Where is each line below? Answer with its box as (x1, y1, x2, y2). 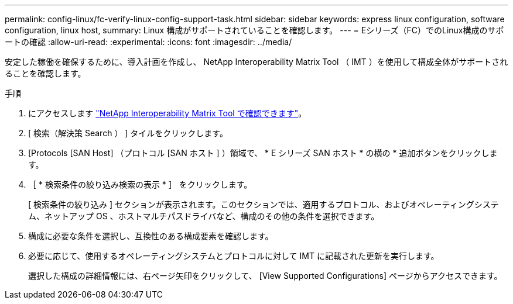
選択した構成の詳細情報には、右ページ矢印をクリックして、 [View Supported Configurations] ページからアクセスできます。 (28, 271, 502, 281)
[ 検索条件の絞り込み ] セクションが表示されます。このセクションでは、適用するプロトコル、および (28, 199, 409, 209)
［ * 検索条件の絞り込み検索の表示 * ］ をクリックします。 (28, 179, 252, 189)
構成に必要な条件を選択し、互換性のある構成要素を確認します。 (28, 231, 273, 241)
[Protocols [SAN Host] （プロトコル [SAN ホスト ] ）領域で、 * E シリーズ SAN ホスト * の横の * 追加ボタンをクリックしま (28, 148, 498, 158)
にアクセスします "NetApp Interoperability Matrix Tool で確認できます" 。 (28, 108, 307, 118)
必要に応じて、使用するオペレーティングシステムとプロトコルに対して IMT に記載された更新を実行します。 (28, 251, 439, 261)
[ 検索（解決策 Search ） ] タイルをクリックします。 (28, 128, 228, 138)
